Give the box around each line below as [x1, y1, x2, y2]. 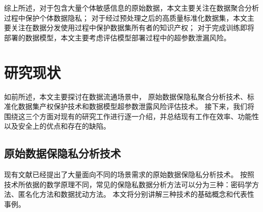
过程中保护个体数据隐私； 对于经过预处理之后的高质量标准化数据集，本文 [4, 12, 247, 23]
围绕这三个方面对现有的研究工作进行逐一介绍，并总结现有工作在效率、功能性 [4, 111, 259, 121]
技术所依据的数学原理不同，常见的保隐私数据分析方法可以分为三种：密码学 [4, 179, 252, 189]
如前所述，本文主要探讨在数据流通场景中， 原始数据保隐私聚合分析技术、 [4, 91, 247, 101]
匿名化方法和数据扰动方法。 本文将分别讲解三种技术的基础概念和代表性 [18, 189, 254, 199]
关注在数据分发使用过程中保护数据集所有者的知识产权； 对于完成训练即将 [11, 22, 254, 33]
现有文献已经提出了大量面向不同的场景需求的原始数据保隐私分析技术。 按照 [4, 169, 254, 180]
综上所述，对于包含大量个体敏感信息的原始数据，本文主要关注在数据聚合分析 [4, 3, 259, 13]
